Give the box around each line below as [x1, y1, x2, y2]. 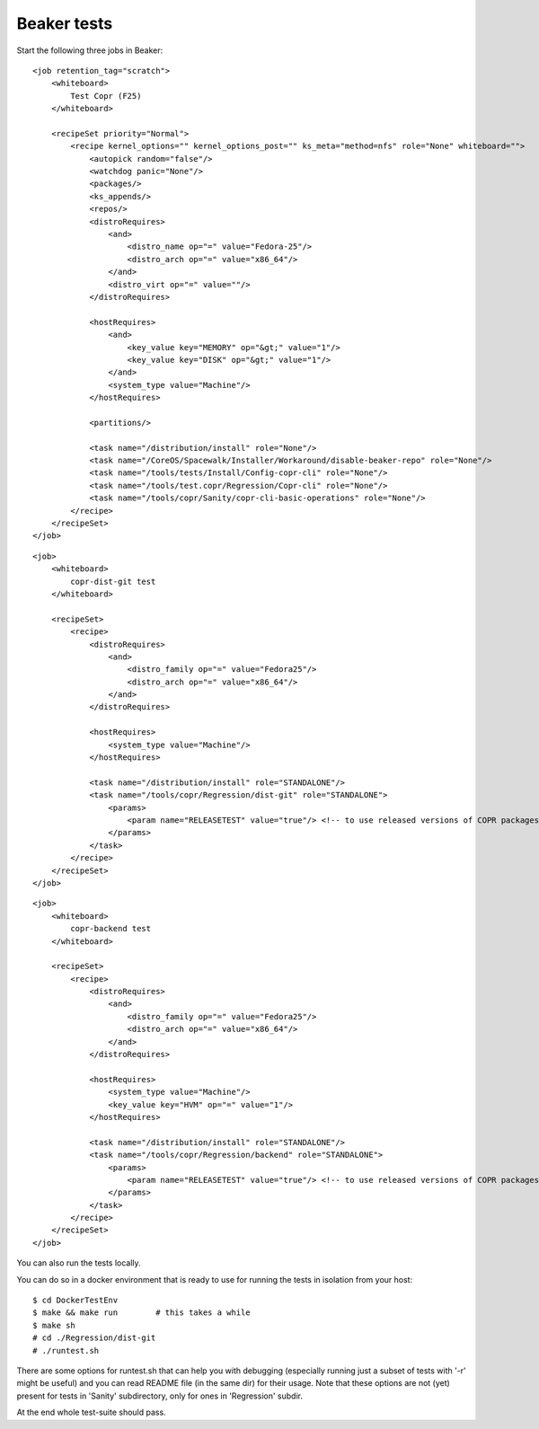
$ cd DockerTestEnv [32, 1295, 119, 1306]
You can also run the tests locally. [16, 1257, 141, 1268]
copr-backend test [70, 923, 152, 934]
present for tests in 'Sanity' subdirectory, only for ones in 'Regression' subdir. [16, 1390, 303, 1401]
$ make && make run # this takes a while [32, 1308, 251, 1318]
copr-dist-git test [70, 576, 156, 587]
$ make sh [32, 1320, 75, 1330]
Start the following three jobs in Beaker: [16, 45, 163, 56]
